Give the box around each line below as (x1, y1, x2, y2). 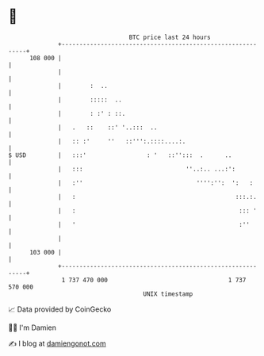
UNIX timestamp (143, 289, 193, 298)
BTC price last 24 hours (128, 33, 212, 41)
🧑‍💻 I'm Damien (8, 323, 57, 332)
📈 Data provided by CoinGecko (8, 304, 112, 314)
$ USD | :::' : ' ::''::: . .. (8, 151, 232, 159)
